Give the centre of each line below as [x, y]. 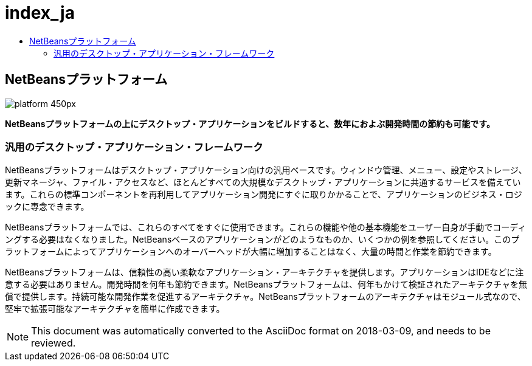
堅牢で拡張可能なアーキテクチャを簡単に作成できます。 [115, 309]
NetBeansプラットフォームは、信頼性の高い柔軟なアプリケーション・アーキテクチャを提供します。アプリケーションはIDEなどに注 [264, 272]
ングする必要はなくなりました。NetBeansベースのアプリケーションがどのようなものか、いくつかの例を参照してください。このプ [262, 240]
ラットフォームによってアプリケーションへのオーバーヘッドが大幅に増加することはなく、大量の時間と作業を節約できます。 [251, 252]
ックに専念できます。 [47, 207]
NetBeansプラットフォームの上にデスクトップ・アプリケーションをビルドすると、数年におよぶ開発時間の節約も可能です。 [250, 123]
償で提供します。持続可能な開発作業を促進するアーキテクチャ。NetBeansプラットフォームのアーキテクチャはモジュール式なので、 [265, 297]
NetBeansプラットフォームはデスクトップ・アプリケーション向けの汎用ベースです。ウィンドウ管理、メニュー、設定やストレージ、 [266, 170]
